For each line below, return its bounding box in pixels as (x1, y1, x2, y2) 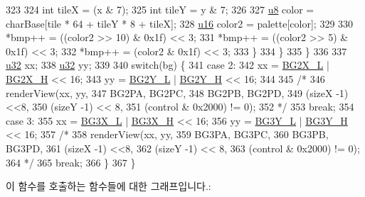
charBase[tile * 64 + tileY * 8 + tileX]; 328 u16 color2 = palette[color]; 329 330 (6, 16, 354, 30)
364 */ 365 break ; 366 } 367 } (6, 154, 136, 169)
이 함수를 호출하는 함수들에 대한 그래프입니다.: (6, 179, 211, 193)
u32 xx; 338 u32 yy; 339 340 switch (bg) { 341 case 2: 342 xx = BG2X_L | (6, 57, 329, 72)
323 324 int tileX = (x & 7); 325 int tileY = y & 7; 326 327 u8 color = (6, 2, 314, 16)
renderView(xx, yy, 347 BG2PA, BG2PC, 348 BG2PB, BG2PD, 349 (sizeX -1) (6, 85, 349, 100)
